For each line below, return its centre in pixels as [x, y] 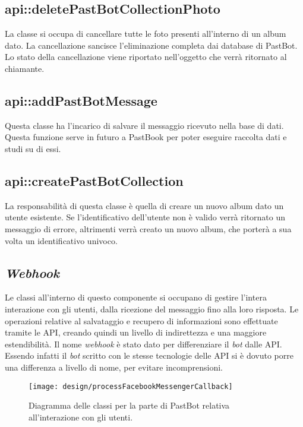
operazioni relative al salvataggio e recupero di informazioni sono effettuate [141, 320]
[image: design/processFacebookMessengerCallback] [131, 386]
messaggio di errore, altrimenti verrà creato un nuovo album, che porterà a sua [148, 228]
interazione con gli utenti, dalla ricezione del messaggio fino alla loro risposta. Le [152, 309]
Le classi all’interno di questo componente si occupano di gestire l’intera [136, 297]
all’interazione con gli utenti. [81, 417]
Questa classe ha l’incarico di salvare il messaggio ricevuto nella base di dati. [144, 125]
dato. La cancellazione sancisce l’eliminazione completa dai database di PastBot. [151, 45]
